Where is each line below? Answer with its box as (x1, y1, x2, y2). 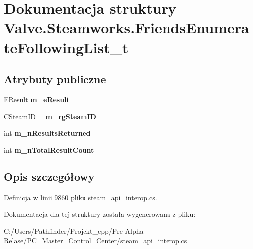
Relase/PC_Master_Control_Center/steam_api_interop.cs (4, 235, 187, 246)
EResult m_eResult (4, 94, 70, 104)
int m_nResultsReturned (4, 128, 91, 138)
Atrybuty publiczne (4, 71, 106, 86)
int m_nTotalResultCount (4, 144, 94, 155)
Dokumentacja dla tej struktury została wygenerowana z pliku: (4, 209, 196, 219)
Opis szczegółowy (4, 168, 95, 184)
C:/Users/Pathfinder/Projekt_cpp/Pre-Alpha (4, 225, 144, 236)
